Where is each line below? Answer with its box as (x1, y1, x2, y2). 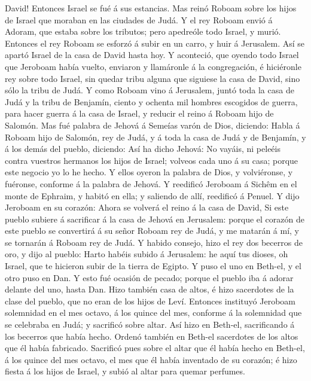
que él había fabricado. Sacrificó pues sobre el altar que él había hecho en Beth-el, (5, 342, 305, 354)
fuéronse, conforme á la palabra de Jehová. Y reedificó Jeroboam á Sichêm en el (5, 177, 297, 190)
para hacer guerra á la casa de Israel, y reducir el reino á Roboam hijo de (5, 107, 274, 120)
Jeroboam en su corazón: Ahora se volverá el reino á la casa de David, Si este (5, 201, 289, 214)
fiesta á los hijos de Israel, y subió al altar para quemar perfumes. (5, 365, 245, 377)
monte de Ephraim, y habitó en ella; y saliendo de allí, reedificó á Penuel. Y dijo (5, 189, 300, 202)
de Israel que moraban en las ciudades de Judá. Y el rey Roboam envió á (5, 13, 273, 26)
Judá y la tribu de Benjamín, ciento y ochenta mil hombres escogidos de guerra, (5, 95, 298, 108)
